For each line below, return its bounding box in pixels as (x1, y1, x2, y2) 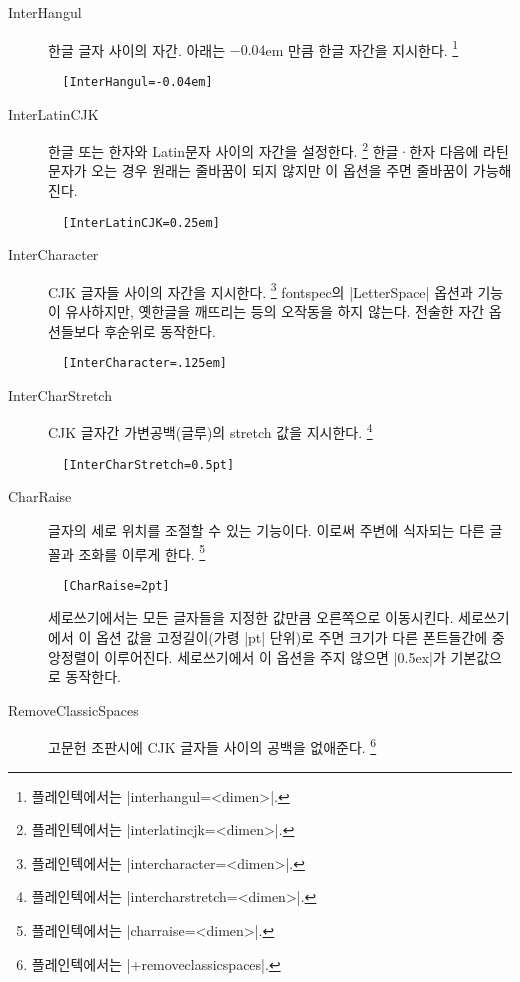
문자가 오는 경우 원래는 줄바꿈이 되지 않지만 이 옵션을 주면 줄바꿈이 (48, 160, 469, 181)
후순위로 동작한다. (104, 320, 216, 341)
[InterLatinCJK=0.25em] (62, 215, 220, 230)
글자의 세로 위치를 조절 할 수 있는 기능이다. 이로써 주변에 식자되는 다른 (48, 519, 485, 540)
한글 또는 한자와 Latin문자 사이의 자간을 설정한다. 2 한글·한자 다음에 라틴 (48, 138, 509, 161)
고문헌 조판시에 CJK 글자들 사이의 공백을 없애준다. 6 (48, 734, 377, 758)
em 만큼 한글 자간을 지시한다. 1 (265, 36, 459, 60)
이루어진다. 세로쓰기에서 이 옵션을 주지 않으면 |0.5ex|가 (104, 646, 446, 667)
